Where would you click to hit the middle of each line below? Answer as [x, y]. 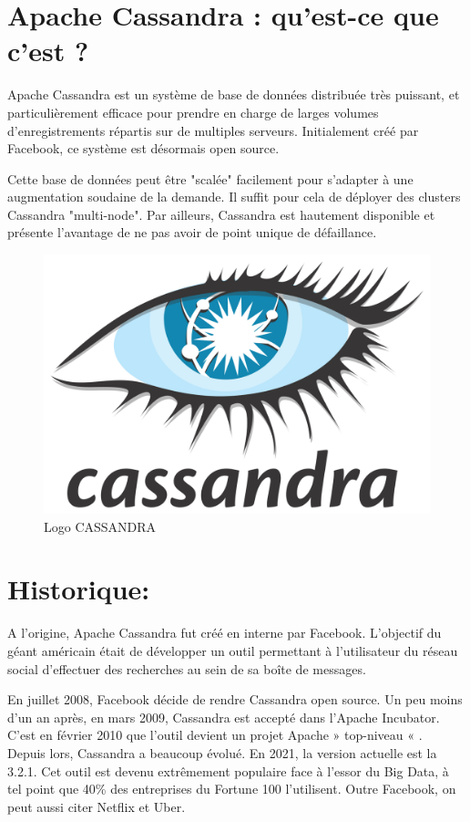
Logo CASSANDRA [100, 526]
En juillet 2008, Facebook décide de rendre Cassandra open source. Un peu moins [235, 699]
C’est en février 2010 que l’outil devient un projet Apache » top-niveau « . [215, 735]
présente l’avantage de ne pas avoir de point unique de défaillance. [192, 232]
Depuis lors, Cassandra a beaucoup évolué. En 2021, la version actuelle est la [222, 752]
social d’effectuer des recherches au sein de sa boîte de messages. [187, 668]
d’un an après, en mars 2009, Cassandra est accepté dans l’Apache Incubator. [224, 717]
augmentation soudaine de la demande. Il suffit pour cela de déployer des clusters [234, 197]
